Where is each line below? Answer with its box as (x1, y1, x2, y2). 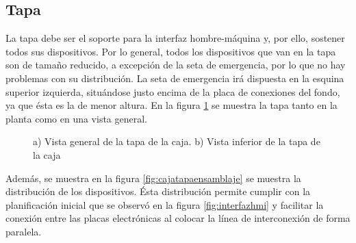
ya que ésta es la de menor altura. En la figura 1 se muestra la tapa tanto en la (5, 98, 338, 112)
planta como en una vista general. (5, 111, 148, 125)
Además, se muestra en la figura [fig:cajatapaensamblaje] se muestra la (5, 170, 301, 185)
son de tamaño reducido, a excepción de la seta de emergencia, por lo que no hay (5, 57, 346, 72)
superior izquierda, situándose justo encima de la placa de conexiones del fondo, (5, 84, 340, 99)
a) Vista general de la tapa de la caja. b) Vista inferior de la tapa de (33, 134, 320, 149)
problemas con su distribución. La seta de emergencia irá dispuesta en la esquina (5, 71, 344, 85)
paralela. (5, 224, 42, 238)
